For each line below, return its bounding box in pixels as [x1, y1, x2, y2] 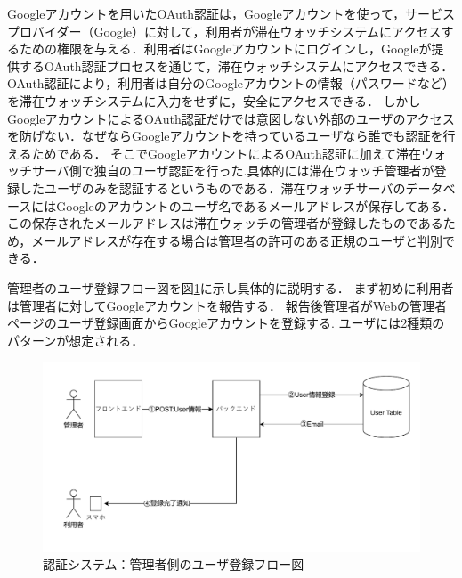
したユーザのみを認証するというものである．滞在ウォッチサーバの [19, 178, 406, 197]
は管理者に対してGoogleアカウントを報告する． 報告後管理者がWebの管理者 [7, 296, 447, 314]
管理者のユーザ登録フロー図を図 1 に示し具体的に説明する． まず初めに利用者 [7, 278, 454, 297]
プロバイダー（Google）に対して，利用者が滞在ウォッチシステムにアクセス [7, 21, 442, 40]
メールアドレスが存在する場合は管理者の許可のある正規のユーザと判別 [31, 231, 443, 249]
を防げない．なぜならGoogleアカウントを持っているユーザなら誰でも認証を [7, 126, 443, 145]
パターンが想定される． [7, 330, 144, 349]
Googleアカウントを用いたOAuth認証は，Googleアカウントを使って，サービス [7, 4, 455, 22]
